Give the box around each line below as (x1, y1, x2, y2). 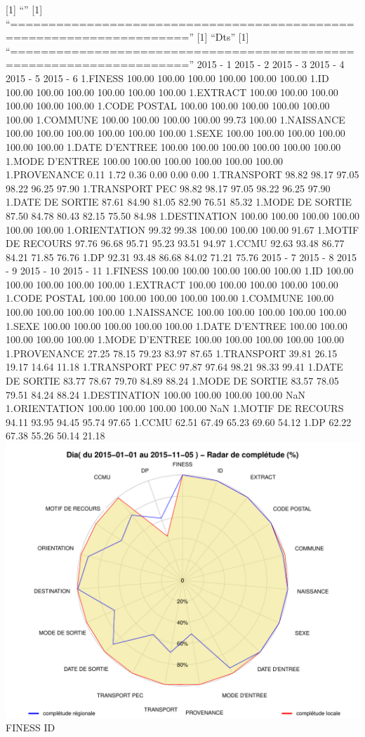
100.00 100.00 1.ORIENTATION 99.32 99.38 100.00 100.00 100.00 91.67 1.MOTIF (6, 222, 359, 237)
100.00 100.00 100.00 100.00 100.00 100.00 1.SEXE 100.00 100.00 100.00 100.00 (6, 126, 345, 140)
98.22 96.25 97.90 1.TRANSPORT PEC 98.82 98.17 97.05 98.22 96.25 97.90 (6, 180, 331, 195)
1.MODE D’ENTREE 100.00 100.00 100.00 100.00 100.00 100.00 (6, 153, 283, 168)
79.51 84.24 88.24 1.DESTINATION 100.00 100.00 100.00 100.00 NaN (6, 387, 305, 401)
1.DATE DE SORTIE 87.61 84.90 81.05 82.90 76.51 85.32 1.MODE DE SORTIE (6, 194, 352, 209)
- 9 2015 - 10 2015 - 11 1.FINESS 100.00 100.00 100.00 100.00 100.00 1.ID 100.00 (6, 263, 354, 278)
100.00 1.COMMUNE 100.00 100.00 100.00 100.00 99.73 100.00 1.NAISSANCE (6, 112, 345, 126)
